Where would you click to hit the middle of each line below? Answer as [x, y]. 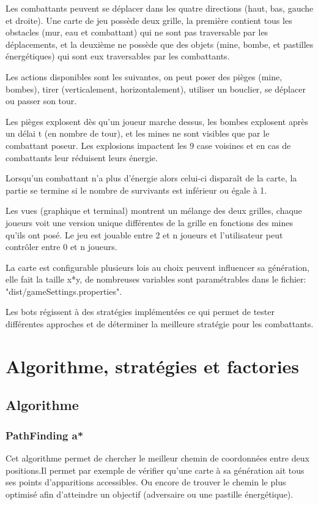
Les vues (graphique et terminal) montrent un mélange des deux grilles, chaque [154, 211]
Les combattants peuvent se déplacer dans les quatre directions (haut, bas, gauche [160, 8]
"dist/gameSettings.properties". [64, 291]
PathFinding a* [45, 435]
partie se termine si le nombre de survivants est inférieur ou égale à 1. [136, 190]
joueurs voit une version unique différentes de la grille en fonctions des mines [149, 222]
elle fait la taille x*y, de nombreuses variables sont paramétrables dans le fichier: [156, 279]
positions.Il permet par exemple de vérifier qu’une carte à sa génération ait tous [155, 470]
